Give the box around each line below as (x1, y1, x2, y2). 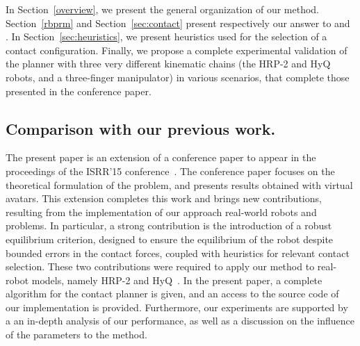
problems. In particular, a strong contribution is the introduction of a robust (6, 218, 332, 233)
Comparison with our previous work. (6, 117, 276, 139)
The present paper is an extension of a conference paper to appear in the (6, 150, 316, 165)
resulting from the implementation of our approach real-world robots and (6, 204, 317, 219)
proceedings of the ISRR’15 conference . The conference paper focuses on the (6, 163, 335, 178)
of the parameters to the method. (6, 327, 147, 342)
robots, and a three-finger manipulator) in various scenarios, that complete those (6, 69, 350, 84)
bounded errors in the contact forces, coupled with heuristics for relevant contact (6, 245, 350, 260)
